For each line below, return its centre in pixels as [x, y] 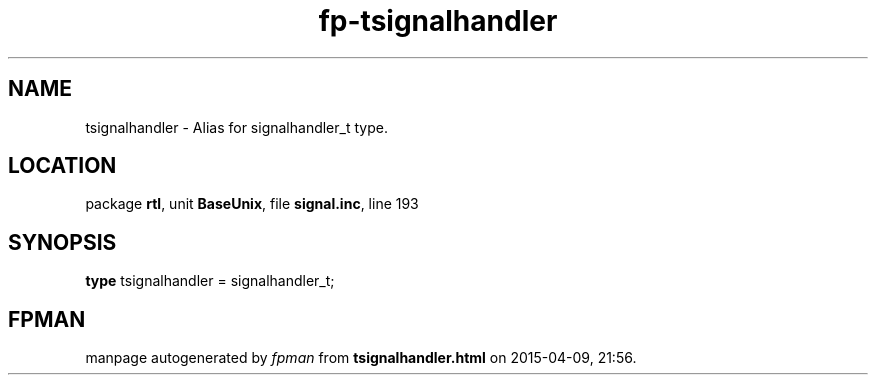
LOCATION [62, 166]
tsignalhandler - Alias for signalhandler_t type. [236, 127]
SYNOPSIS [62, 242]
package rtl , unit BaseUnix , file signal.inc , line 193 [252, 204]
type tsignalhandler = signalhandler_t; [210, 281]
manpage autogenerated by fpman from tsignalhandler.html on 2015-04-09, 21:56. [361, 358]
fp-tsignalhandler [438, 21]
